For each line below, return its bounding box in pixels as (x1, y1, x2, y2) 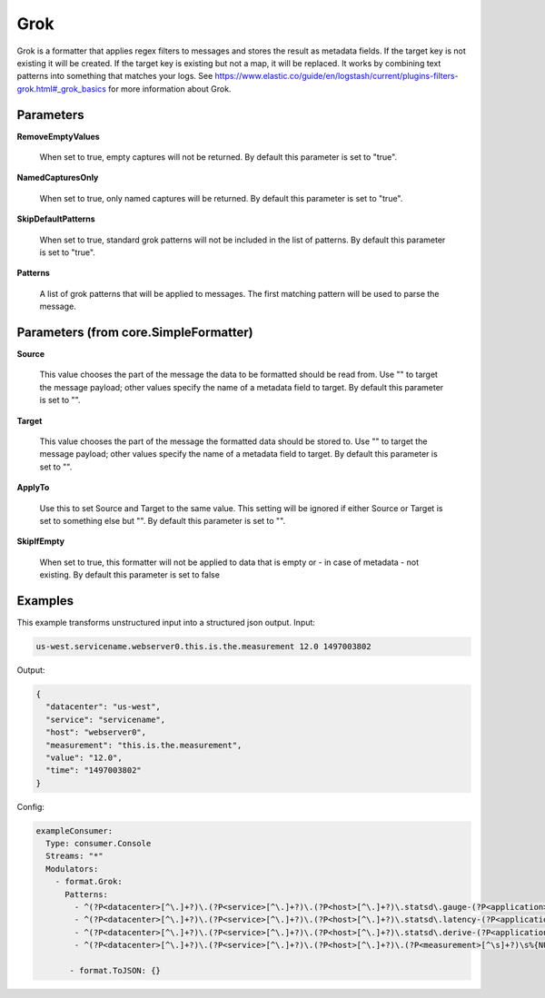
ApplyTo (16, 482, 50, 493)
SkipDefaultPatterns (16, 213, 95, 224)
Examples (16, 593, 74, 608)
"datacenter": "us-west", (45, 702, 161, 712)
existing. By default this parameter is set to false (39, 569, 220, 580)
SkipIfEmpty (16, 536, 65, 547)
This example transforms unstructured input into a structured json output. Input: (16, 618, 315, 628)
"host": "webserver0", (45, 727, 147, 737)
